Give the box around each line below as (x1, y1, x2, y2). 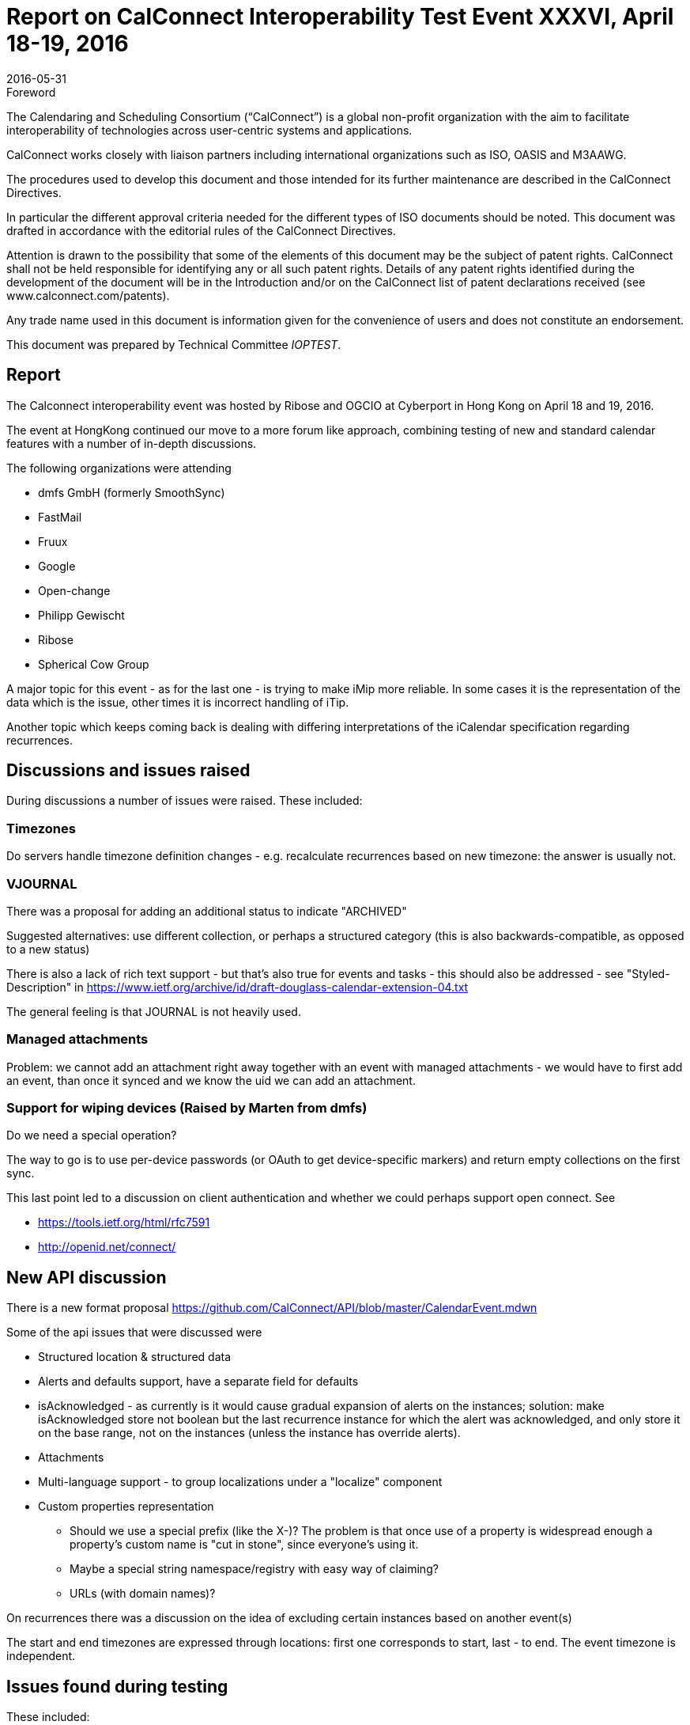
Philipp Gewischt (38, 608, 125, 622)
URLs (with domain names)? (70, 1587, 216, 1601)
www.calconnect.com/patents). (6, 288, 170, 302)
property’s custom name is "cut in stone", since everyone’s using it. (70, 1537, 419, 1552)
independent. (6, 1649, 76, 1663)
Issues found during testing (6, 1676, 228, 1697)
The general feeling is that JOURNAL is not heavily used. (6, 1004, 301, 1018)
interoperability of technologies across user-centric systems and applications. (6, 123, 413, 137)
